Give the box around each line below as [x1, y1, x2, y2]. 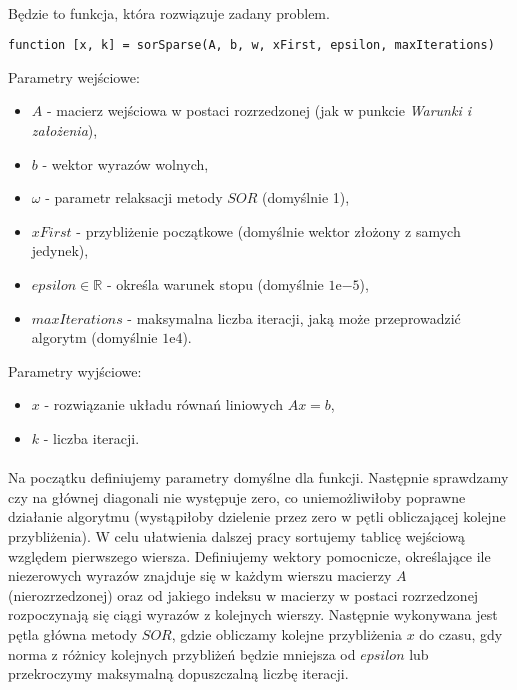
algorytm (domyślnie [31, 327, 158, 348]
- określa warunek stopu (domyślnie [106, 274, 324, 294]
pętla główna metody [8, 623, 138, 644]
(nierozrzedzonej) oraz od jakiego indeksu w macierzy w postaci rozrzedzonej [8, 584, 479, 605]
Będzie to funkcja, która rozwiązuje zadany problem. [8, 2, 330, 23]
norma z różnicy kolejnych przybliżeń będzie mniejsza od [8, 643, 356, 664]
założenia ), [31, 120, 98, 141]
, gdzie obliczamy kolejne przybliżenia [171, 623, 402, 644]
